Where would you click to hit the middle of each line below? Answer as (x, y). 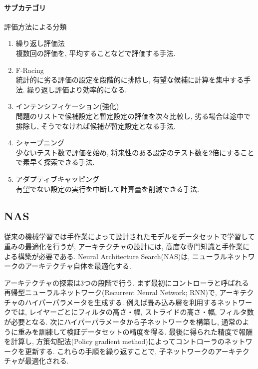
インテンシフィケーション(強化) (67, 106)
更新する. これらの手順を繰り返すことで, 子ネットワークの (120, 351)
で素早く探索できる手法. (55, 162)
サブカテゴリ (25, 7)
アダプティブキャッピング (57, 179)
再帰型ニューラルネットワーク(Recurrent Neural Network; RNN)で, (111, 292)
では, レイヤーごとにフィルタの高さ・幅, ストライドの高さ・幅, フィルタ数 (132, 312)
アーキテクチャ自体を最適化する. (78, 266)
